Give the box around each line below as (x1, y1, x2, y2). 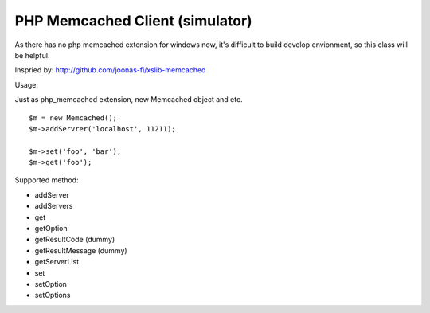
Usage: (14, 80, 39, 89)
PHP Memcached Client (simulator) (14, 12, 252, 29)
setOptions (34, 291, 71, 300)
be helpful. (14, 50, 50, 60)
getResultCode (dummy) (34, 235, 115, 245)
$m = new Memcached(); (29, 113, 118, 123)
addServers (34, 201, 73, 211)
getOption (34, 224, 68, 233)
